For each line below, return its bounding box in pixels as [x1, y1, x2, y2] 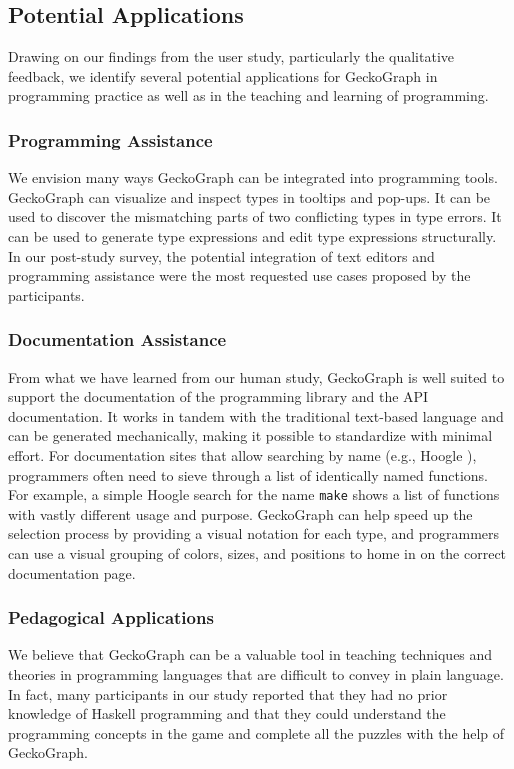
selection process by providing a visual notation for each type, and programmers [8, 523, 500, 544]
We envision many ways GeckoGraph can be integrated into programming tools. [8, 167, 498, 188]
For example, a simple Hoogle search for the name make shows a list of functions [8, 484, 500, 505]
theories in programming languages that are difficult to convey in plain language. [8, 663, 504, 684]
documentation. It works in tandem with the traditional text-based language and [8, 405, 504, 426]
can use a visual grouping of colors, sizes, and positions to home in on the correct [8, 542, 507, 563]
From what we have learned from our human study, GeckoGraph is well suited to [8, 366, 505, 387]
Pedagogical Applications [8, 605, 214, 630]
